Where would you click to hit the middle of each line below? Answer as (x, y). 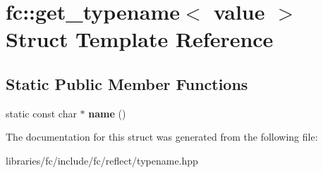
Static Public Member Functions (127, 83)
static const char (41, 113)
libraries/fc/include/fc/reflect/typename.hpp (102, 160)
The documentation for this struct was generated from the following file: (162, 137)
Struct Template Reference (140, 39)
